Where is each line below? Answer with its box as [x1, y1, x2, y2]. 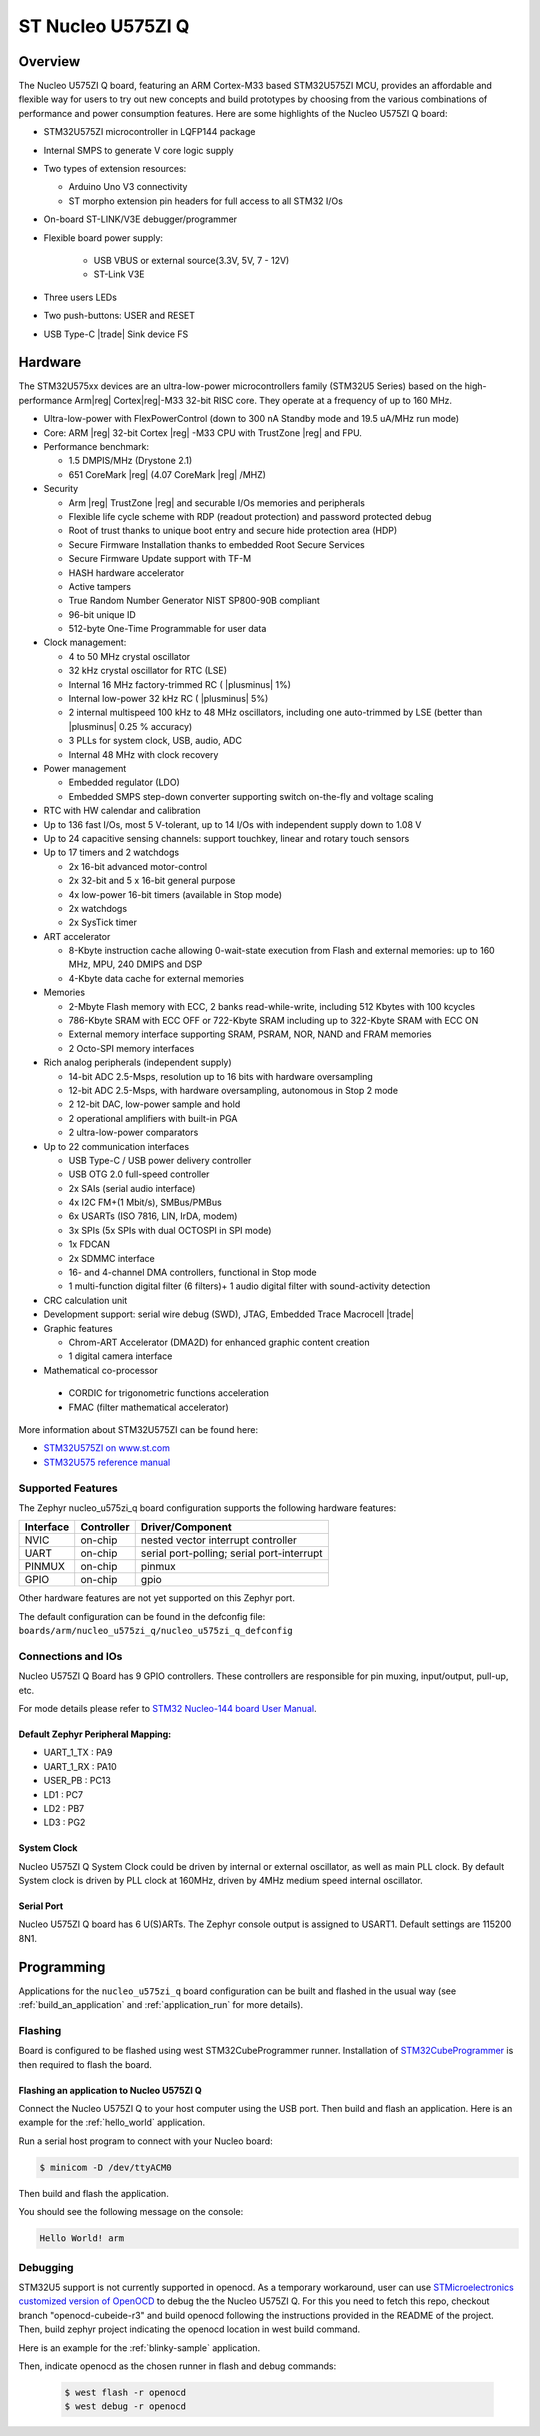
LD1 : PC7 [43, 1788, 84, 1800]
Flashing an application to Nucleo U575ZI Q [18, 2084, 202, 2096]
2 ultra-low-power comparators [68, 1126, 199, 1139]
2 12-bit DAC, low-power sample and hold [68, 1098, 241, 1110]
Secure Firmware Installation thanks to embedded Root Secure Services [68, 538, 365, 550]
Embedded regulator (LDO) [68, 776, 180, 789]
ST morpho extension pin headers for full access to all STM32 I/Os [68, 195, 344, 207]
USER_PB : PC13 [43, 1775, 112, 1787]
